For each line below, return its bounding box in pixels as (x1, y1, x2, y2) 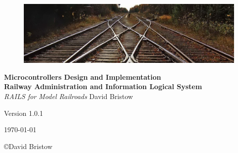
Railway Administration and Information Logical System (4, 81, 202, 92)
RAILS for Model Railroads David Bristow (4, 91, 133, 102)
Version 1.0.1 (4, 107, 43, 118)
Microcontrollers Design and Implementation (4, 71, 161, 82)
